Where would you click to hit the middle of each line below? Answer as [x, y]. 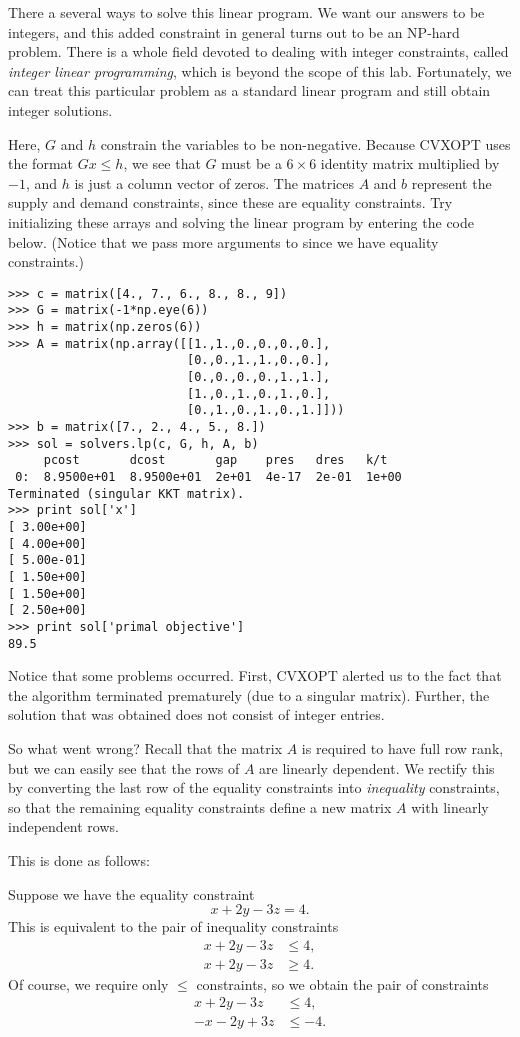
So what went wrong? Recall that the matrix [145, 747]
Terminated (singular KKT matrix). [126, 493]
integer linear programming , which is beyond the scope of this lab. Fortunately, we [260, 70]
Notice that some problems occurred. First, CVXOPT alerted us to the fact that [255, 675]
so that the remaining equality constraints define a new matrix [200, 806]
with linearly [450, 806]
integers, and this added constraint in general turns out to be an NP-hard [234, 31]
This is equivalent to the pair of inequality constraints [173, 926]
